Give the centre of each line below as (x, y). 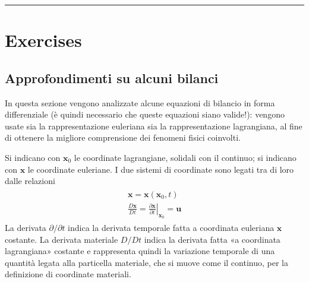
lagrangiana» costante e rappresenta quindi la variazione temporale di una (140, 251)
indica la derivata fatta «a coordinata (212, 239)
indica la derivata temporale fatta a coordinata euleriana (171, 228)
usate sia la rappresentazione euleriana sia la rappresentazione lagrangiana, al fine (154, 126)
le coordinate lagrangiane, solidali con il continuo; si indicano (185, 157)
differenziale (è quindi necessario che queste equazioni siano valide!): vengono (145, 114)
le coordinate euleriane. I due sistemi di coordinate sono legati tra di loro (161, 169)
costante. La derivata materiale (62, 239)
